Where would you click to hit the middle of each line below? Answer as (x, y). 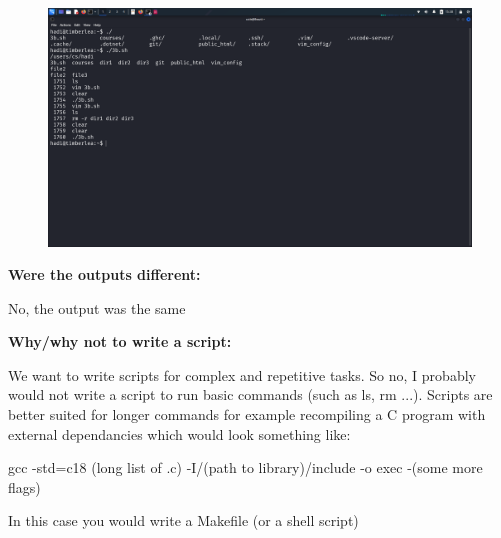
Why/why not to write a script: (120, 341)
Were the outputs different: (104, 274)
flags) (24, 486)
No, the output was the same (97, 307)
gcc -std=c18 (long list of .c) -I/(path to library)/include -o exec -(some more (245, 467)
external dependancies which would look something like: (179, 433)
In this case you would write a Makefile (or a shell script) (183, 520)
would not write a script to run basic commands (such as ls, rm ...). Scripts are (250, 394)
